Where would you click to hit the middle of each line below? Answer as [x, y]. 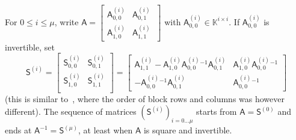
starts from [217, 111]
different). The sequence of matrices [71, 111]
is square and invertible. [188, 130]
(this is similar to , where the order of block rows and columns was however [145, 98]
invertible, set [30, 47]
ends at [18, 130]
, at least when [106, 130]
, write [66, 21]
